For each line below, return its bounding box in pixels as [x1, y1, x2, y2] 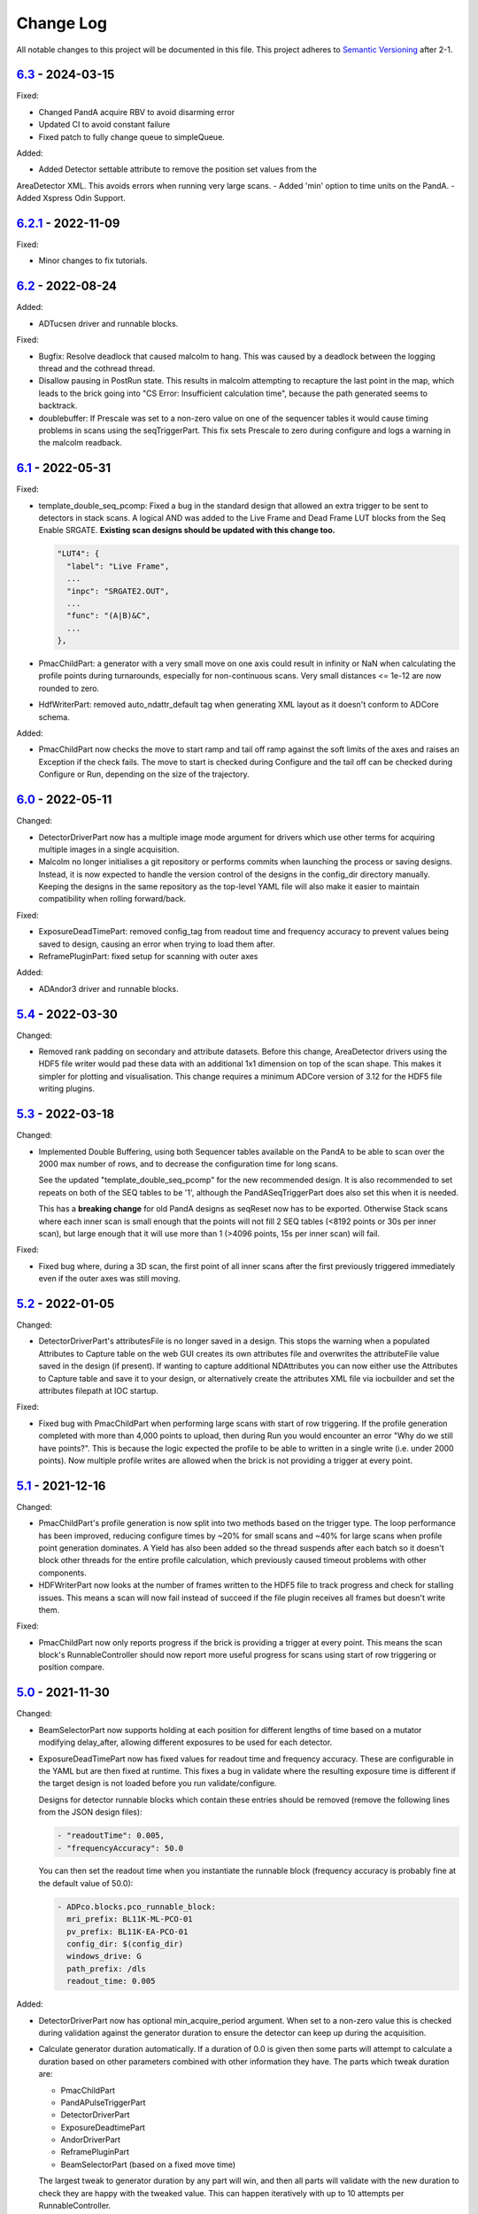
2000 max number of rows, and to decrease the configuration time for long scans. [38, 1158, 338, 1169]
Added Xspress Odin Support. [16, 193, 126, 204]
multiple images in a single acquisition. [38, 844, 180, 855]
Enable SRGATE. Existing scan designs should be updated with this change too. [38, 525, 335, 536]
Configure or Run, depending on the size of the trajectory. [38, 769, 250, 779]
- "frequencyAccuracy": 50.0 [57, 1843, 184, 1853]
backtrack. [38, 400, 78, 411]
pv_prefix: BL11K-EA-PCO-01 [66, 1926, 189, 1937]
